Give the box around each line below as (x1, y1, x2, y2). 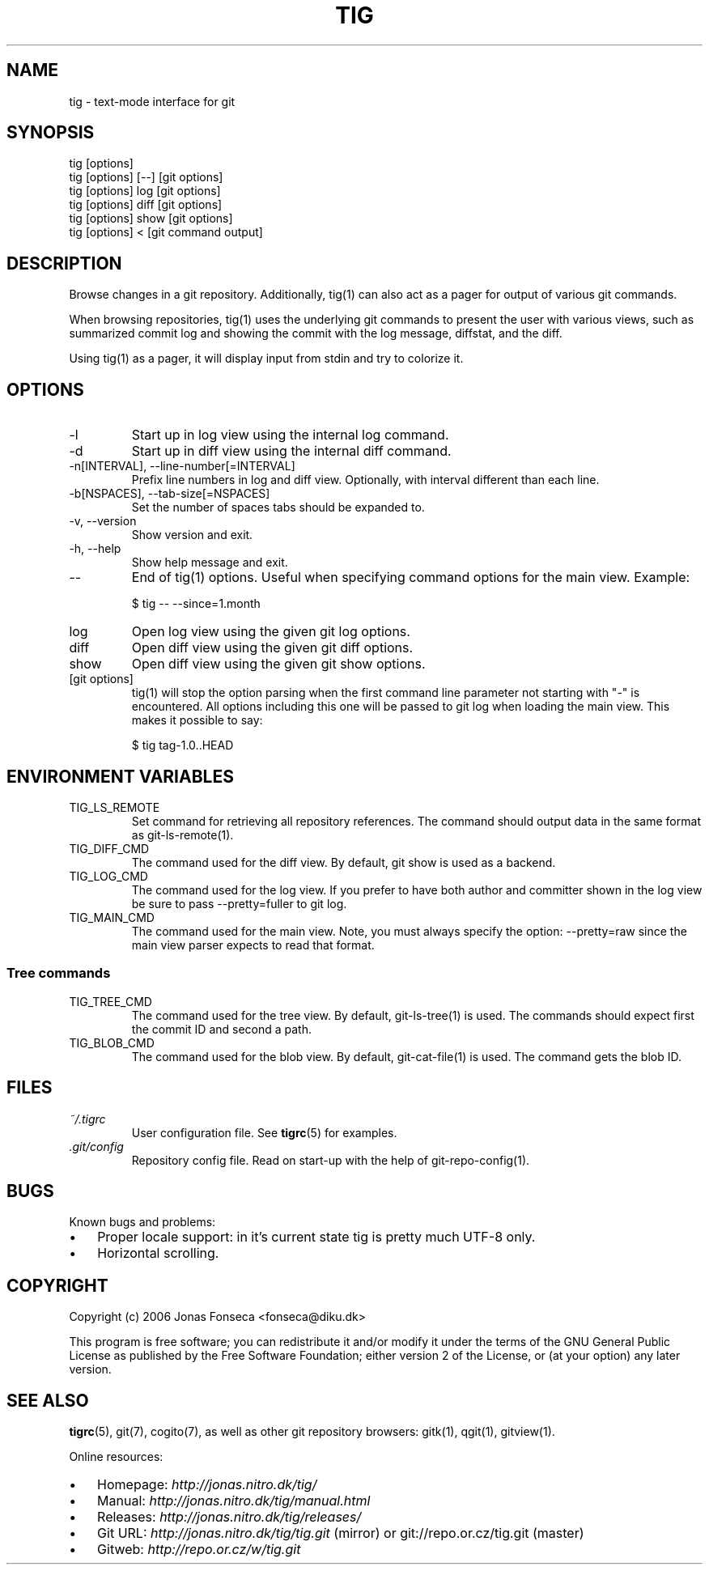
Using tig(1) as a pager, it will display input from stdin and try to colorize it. (69, 351, 464, 366)
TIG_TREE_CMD (69, 994, 152, 1008)
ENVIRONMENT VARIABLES (6, 766, 234, 787)
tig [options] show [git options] (69, 211, 233, 226)
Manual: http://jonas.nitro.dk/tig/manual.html (97, 1492, 371, 1509)
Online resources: (69, 1450, 163, 1464)
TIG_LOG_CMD (69, 868, 148, 883)
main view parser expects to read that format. (131, 937, 375, 952)
